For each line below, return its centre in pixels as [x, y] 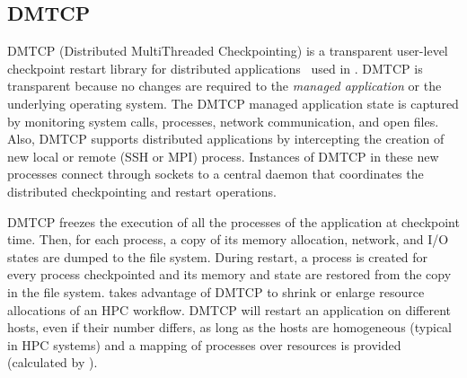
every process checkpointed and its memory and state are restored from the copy [229, 274]
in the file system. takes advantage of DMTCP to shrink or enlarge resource [216, 291]
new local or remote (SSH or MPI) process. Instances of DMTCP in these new [223, 156]
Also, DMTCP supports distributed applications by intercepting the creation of [226, 139]
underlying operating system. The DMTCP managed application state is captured [233, 103]
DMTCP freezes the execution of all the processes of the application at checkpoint [233, 221]
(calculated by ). [53, 362]
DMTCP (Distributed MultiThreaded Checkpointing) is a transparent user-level [228, 51]
